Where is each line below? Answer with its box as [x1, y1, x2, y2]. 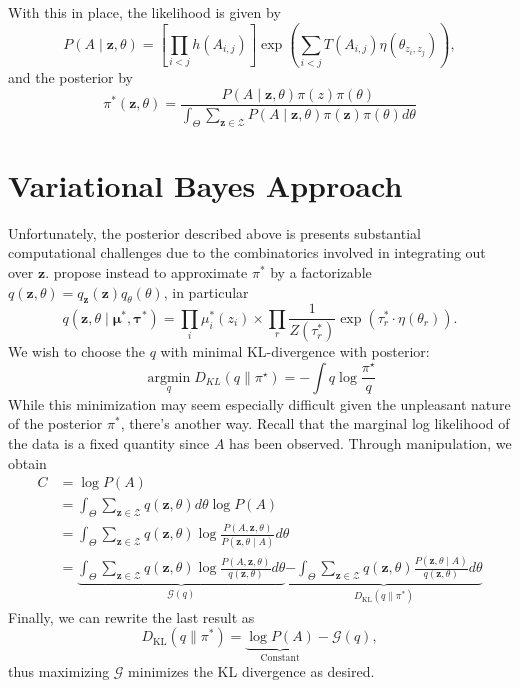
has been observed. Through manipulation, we [229, 433, 512, 453]
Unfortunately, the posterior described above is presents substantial [8, 222, 421, 243]
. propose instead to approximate [45, 261, 248, 282]
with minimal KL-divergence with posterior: [160, 341, 430, 362]
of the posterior [8, 413, 103, 434]
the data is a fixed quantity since [8, 433, 210, 453]
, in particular [163, 281, 249, 302]
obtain [8, 452, 47, 473]
